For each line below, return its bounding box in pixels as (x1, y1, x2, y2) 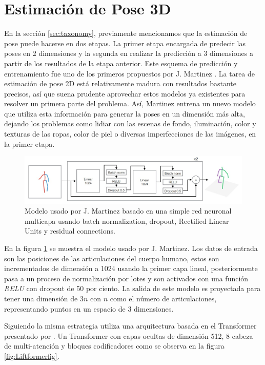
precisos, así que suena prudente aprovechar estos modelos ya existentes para (4, 88, 246, 99)
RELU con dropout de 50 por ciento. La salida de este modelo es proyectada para (4, 283, 261, 294)
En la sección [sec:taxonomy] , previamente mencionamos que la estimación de (4, 28, 248, 39)
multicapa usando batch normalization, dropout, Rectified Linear (25, 215, 229, 226)
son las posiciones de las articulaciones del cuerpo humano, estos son (4, 253, 219, 263)
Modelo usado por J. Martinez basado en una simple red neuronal (25, 205, 232, 216)
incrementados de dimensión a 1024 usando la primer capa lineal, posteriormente (4, 263, 258, 274)
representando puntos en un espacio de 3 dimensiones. (4, 303, 174, 314)
